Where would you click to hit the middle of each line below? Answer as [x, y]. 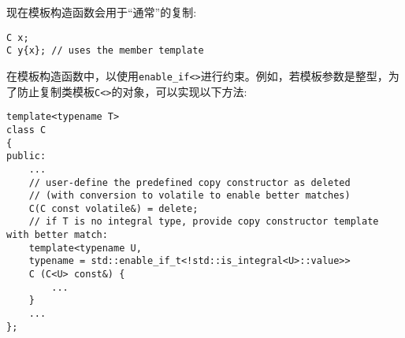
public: [26, 156]
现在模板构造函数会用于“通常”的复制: [102, 12]
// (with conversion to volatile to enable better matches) [189, 196]
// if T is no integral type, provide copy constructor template [204, 222]
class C [26, 130]
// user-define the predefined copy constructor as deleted [189, 182]
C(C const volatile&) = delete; [113, 208]
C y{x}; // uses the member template [105, 51]
